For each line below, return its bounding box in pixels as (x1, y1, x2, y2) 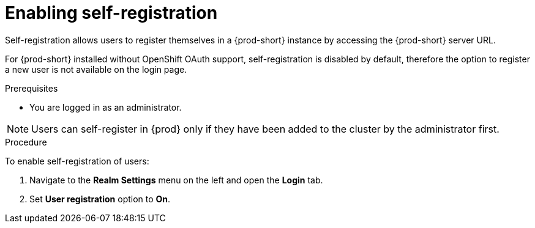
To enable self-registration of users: (5, 155, 149, 166)
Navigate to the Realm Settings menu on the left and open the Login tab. (29, 174, 323, 185)
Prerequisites (5, 83, 58, 94)
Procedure (5, 136, 47, 147)
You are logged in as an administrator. (29, 101, 182, 112)
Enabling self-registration (5, 2, 218, 23)
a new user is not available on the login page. (5, 64, 187, 75)
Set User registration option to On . (29, 193, 171, 204)
